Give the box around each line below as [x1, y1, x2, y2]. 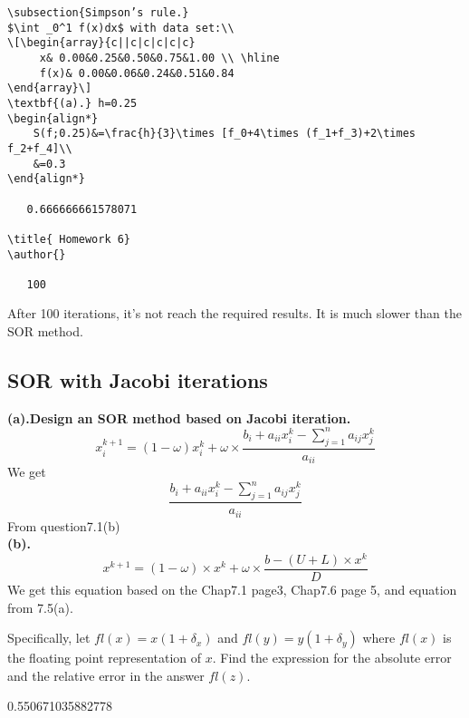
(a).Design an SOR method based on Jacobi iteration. [7, 408, 351, 427]
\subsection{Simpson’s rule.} [7, 6, 189, 19]
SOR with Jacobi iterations [7, 366, 268, 394]
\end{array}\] [7, 82, 92, 95]
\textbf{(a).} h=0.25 [7, 96, 138, 110]
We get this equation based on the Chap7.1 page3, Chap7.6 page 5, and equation [7, 579, 457, 598]
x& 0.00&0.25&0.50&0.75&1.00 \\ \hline [39, 51, 280, 64]
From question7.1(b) [7, 516, 120, 535]
